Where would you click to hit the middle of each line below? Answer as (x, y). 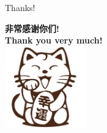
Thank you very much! (54, 40)
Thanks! (20, 7)
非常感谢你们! (32, 28)
